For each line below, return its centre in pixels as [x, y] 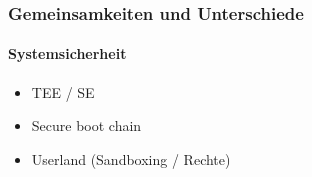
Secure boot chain [86, 125]
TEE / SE [63, 91]
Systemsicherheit [67, 53]
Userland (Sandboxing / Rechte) [131, 158]
